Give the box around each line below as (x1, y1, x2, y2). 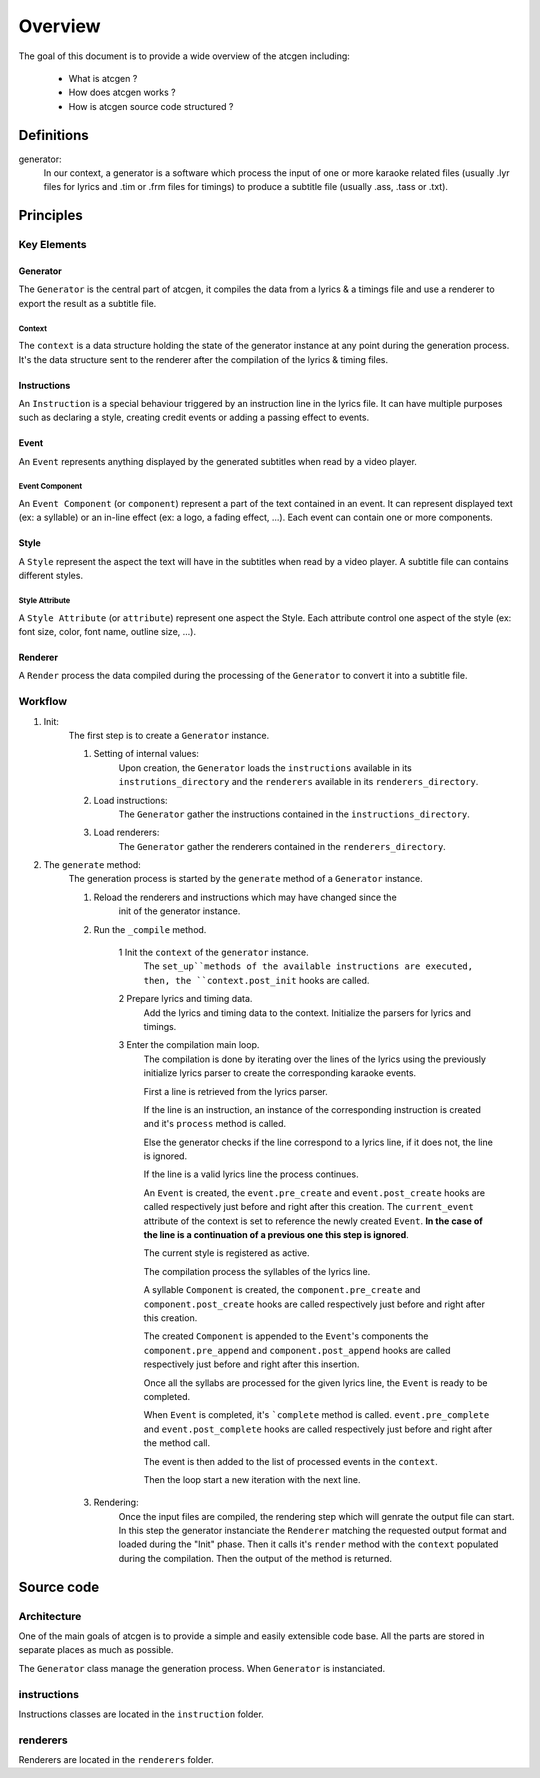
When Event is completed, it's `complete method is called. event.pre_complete (143, 1409, 490, 1421)
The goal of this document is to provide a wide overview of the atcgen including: (18, 50, 350, 62)
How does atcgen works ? (68, 86, 176, 99)
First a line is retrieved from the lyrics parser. (143, 1085, 329, 1097)
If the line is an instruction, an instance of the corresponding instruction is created (143, 1103, 482, 1115)
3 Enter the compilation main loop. (118, 1039, 260, 1051)
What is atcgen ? (68, 72, 138, 84)
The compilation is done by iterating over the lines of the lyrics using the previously (143, 1053, 487, 1065)
